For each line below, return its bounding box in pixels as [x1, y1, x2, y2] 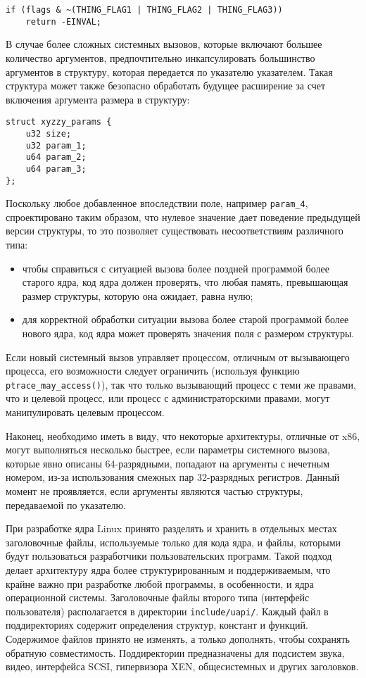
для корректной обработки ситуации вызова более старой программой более [22, 312, 349, 327]
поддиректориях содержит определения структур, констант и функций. [6, 617, 308, 632]
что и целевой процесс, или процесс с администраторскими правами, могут [6, 391, 330, 406]
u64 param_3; [25, 163, 87, 174]
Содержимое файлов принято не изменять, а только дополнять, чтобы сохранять [6, 632, 350, 646]
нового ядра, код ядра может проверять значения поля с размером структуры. [22, 326, 355, 341]
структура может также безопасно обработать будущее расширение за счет [6, 78, 326, 93]
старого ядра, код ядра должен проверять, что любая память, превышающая [22, 275, 348, 289]
